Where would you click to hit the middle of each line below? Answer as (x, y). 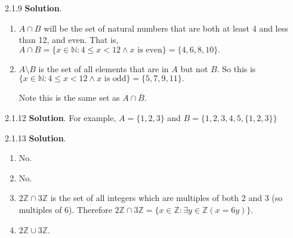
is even (150, 50)
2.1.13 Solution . (36, 137)
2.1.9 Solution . (33, 8)
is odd (115, 79)
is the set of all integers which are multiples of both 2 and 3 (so (166, 198)
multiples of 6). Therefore (65, 209)
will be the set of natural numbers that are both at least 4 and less (166, 28)
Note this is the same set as (69, 98)
